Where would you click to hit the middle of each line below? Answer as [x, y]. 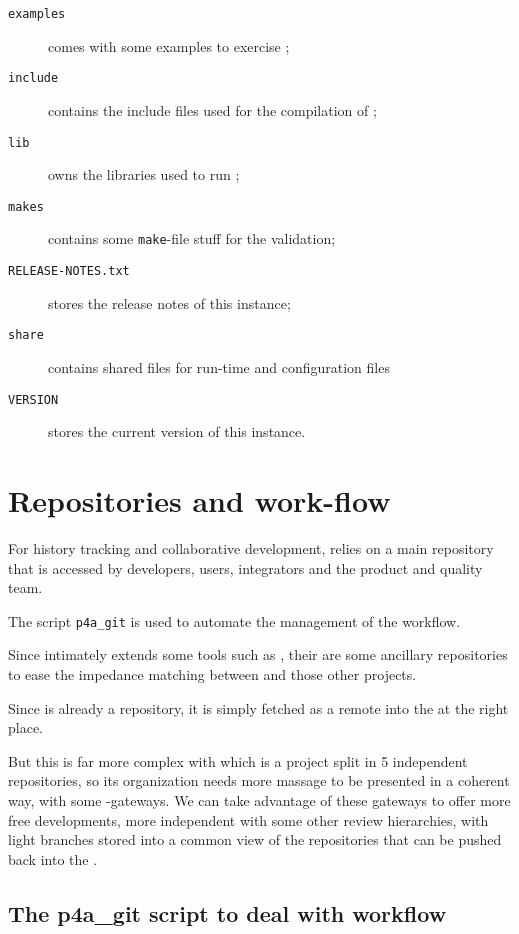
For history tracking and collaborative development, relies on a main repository [251, 547]
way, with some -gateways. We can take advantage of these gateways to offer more [259, 799]
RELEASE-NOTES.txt [69, 271]
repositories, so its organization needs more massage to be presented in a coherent [259, 780]
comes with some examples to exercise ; [169, 45]
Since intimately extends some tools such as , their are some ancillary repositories [258, 654]
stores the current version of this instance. [177, 431]
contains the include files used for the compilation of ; [212, 109]
